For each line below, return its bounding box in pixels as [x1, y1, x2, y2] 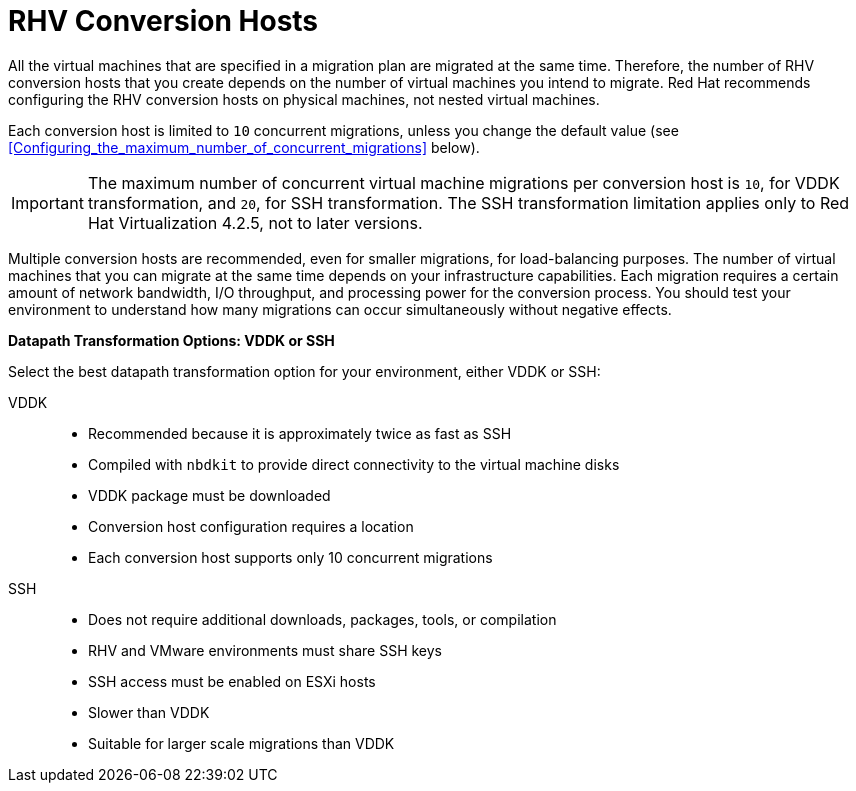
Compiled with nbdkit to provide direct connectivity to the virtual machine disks [88, 455, 620, 473]
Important [11, 192, 84, 213]
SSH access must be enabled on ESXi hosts [88, 672, 376, 690]
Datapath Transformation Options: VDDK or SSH [8, 331, 335, 349]
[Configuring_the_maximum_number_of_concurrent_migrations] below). [8, 138, 480, 156]
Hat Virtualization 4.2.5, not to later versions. [87, 212, 423, 233]
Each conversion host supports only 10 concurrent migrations [88, 548, 493, 566]
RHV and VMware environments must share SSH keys [88, 641, 443, 659]
